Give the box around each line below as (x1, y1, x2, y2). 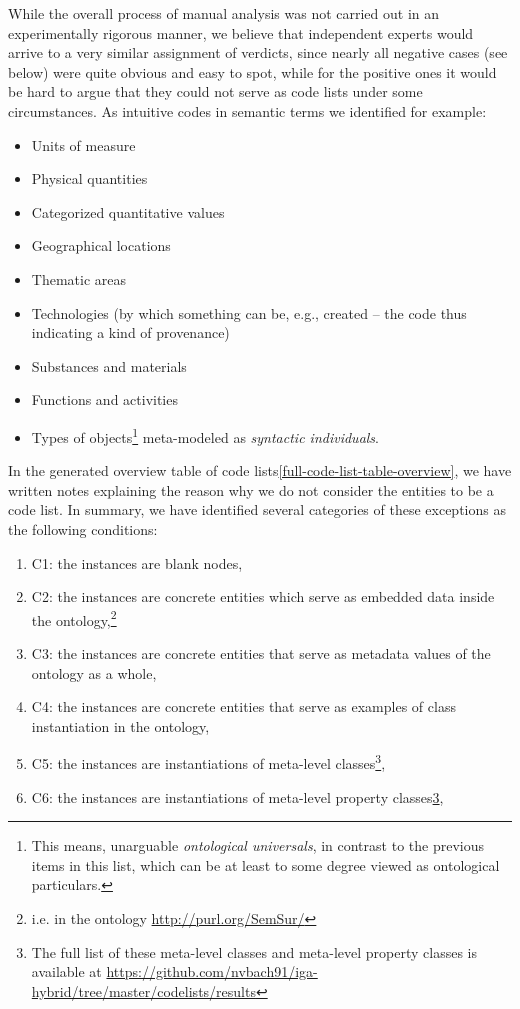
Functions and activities (31, 389, 178, 410)
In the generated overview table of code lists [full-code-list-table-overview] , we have (8, 460, 512, 481)
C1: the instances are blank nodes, (31, 552, 243, 573)
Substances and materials (31, 355, 187, 376)
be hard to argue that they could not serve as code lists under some (8, 81, 423, 102)
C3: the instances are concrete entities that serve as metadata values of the (31, 642, 491, 663)
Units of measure (31, 134, 136, 155)
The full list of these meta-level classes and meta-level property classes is (31, 941, 477, 962)
